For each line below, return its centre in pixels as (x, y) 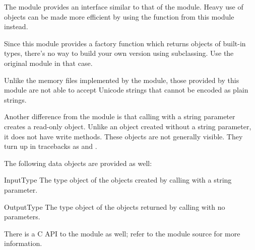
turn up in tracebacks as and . (51, 146)
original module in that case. (48, 63)
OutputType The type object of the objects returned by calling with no (115, 206)
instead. (16, 26)
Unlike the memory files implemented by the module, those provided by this (122, 80)
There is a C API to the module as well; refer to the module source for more (122, 233)
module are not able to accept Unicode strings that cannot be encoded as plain (126, 90)
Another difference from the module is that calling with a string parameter (120, 116)
